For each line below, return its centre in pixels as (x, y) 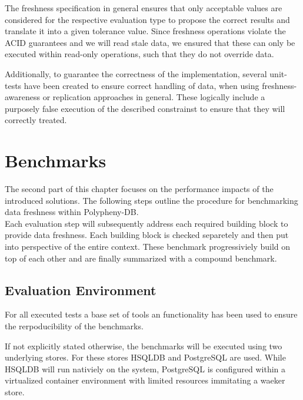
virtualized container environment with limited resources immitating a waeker (145, 380)
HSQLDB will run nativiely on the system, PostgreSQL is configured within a (145, 368)
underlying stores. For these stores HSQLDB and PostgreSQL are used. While (145, 357)
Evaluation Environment (81, 290)
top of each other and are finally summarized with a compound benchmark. (141, 258)
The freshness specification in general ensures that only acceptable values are (144, 8)
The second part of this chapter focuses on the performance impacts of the (139, 189)
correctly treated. (36, 120)
